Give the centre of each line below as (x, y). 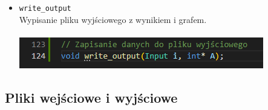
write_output (45, 8)
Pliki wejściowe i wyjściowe (91, 97)
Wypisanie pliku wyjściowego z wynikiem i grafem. (113, 19)
